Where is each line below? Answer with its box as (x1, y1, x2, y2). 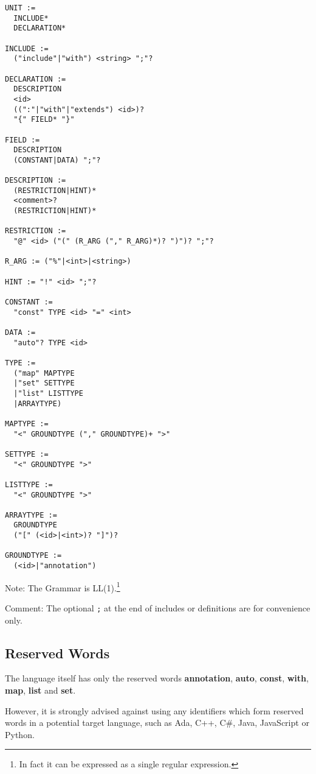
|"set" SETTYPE (13, 379, 75, 388)
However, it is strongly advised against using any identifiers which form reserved (5, 704, 304, 717)
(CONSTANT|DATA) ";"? (13, 155, 101, 164)
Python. (5, 728, 35, 741)
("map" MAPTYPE (13, 368, 75, 378)
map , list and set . (5, 684, 76, 697)
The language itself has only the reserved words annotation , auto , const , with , (5, 672, 309, 684)
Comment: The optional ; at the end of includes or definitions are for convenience (5, 602, 311, 614)
